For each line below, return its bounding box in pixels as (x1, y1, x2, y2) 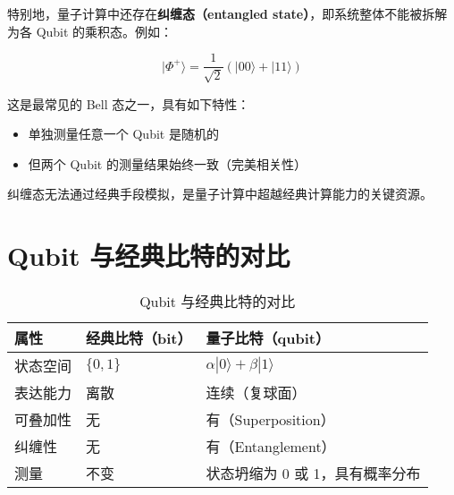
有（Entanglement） (206, 436, 336, 457)
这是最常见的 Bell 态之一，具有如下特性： (7, 94, 250, 113)
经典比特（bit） (86, 328, 192, 349)
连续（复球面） (206, 382, 307, 404)
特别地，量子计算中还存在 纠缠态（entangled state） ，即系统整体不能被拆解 (7, 4, 448, 22)
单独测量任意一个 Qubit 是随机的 (28, 124, 219, 143)
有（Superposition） (206, 409, 335, 431)
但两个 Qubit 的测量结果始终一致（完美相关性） (28, 154, 307, 173)
